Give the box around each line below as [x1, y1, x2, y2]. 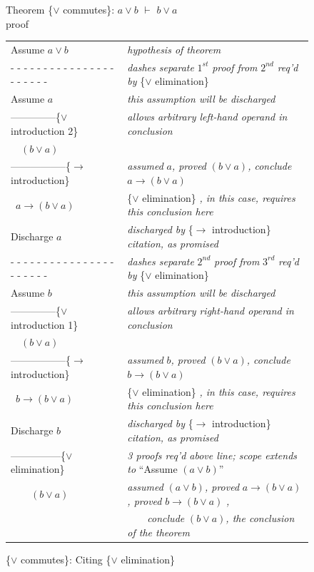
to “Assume [127, 461, 178, 476]
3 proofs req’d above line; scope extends [127, 447, 298, 462]
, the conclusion [226, 511, 295, 526]
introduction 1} [11, 317, 78, 332]
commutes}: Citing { [21, 552, 111, 567]
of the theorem [127, 525, 190, 539]
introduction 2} [11, 123, 78, 138]
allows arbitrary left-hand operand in [127, 109, 288, 124]
